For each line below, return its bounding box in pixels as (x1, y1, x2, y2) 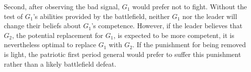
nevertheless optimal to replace (4, 39, 97, 50)
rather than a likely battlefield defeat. (4, 58, 116, 69)
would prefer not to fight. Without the (132, 1, 247, 11)
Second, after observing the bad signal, (4, 1, 120, 11)
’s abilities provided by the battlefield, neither (33, 11, 170, 21)
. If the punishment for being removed (132, 39, 246, 50)
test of (4, 11, 23, 21)
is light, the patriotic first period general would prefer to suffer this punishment (4, 49, 241, 59)
